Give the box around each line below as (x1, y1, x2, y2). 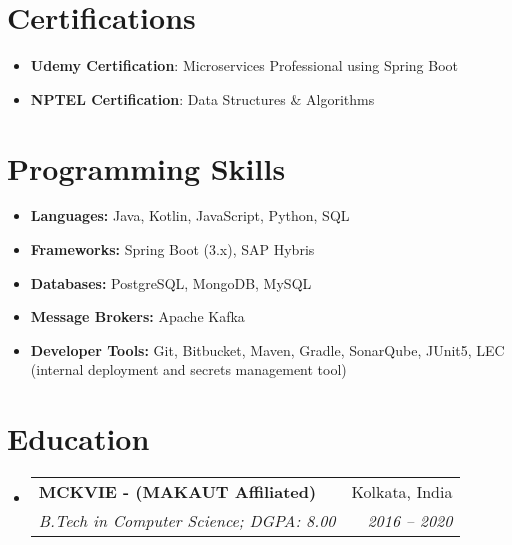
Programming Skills (7, 147, 286, 188)
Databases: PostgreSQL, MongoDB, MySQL (30, 272, 312, 293)
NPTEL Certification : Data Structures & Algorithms (30, 88, 375, 109)
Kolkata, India (351, 480, 453, 504)
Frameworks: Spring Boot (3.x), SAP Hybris (30, 239, 315, 260)
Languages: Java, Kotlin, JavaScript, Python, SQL (30, 205, 350, 226)
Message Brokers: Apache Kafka (30, 306, 245, 327)
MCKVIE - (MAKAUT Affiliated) (38, 480, 317, 504)
